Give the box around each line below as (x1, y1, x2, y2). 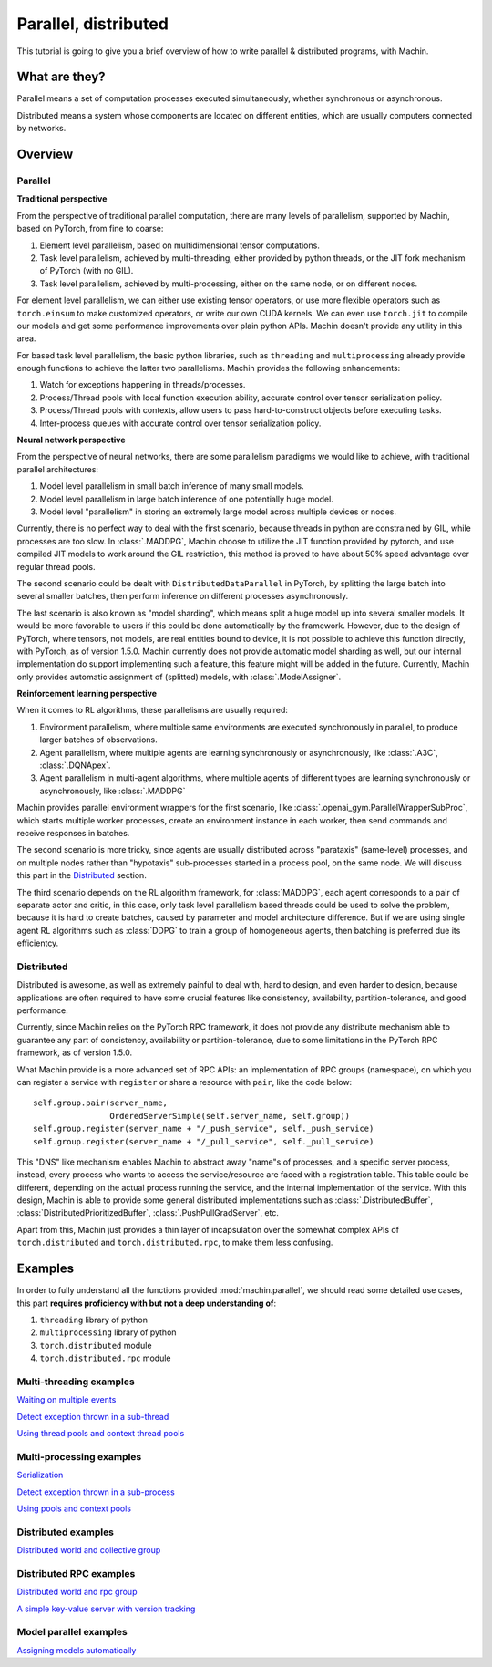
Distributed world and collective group (16, 1545, 161, 1556)
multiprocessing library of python (39, 1327, 177, 1338)
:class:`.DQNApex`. (39, 760, 111, 771)
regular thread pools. (16, 561, 96, 572)
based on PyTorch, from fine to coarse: (16, 223, 164, 234)
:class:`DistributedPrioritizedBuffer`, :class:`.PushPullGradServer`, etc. (16, 1207, 280, 1218)
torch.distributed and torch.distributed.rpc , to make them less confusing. (16, 1237, 333, 1248)
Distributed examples (16, 1526, 114, 1538)
